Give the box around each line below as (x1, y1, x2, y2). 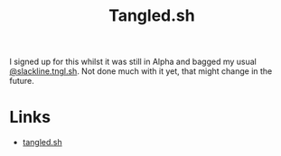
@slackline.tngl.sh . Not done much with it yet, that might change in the (9, 66, 273, 77)
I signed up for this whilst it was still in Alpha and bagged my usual (9, 56, 258, 68)
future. (9, 76, 34, 87)
